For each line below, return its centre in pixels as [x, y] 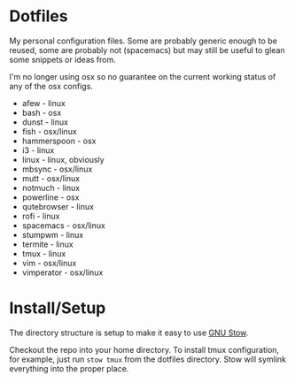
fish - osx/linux [49, 131]
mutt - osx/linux [51, 178]
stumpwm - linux [53, 234]
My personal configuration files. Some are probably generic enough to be [143, 41]
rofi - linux [41, 216]
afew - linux [44, 103]
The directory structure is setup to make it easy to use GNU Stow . [129, 333]
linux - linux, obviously [63, 159]
